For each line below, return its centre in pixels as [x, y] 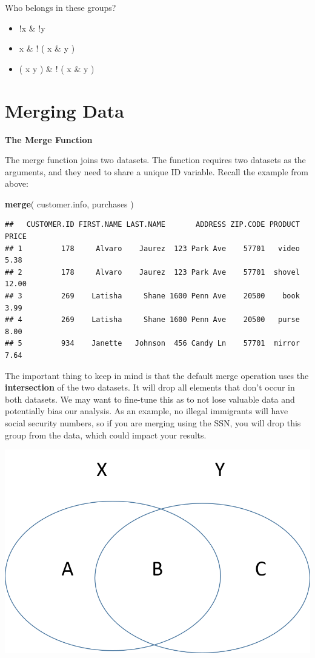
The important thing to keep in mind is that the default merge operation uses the [157, 375]
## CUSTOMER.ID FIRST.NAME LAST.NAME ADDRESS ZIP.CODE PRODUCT [152, 225]
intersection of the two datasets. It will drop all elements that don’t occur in [150, 387]
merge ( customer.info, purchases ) [69, 203]
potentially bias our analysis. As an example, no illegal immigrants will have [147, 411]
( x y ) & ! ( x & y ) [57, 68]
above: [17, 183]
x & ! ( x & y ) [47, 48]
